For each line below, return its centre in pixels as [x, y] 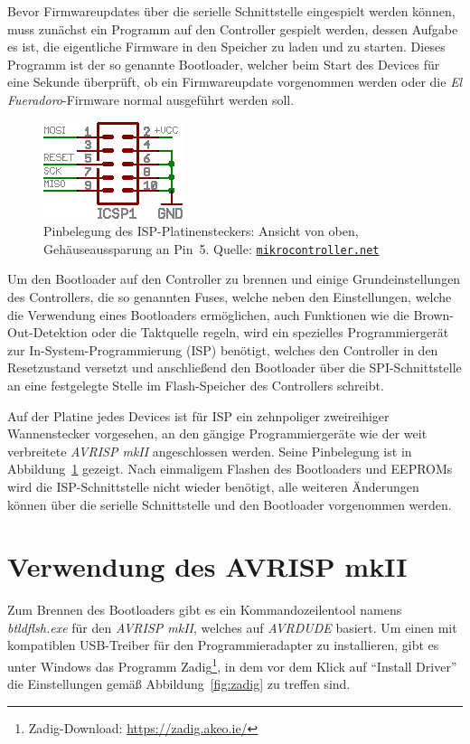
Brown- [434, 314]
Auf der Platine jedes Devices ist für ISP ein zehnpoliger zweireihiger [198, 415]
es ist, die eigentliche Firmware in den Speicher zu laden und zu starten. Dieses [226, 47]
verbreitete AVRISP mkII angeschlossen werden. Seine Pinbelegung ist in [210, 451]
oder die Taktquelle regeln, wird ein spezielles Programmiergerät [270, 332]
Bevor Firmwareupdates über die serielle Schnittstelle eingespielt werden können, [231, 11]
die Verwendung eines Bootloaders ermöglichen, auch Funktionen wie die [208, 314]
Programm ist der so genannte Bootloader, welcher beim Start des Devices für [224, 64]
